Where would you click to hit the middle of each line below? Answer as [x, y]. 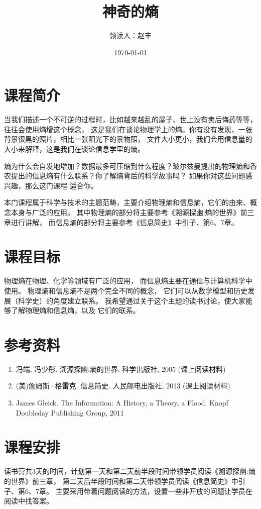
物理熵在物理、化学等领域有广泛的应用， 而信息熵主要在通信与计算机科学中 [128, 281]
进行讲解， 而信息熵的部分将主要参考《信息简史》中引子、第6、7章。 [124, 222]
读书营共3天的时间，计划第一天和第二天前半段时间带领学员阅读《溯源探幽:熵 [130, 471]
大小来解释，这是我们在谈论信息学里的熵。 [74, 149]
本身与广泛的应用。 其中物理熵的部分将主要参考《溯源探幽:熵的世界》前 [129, 212]
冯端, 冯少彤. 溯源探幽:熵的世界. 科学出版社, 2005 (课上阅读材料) [121, 369]
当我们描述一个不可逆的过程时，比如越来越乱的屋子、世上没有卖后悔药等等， [130, 119]
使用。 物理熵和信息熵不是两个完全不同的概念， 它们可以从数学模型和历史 [126, 290]
